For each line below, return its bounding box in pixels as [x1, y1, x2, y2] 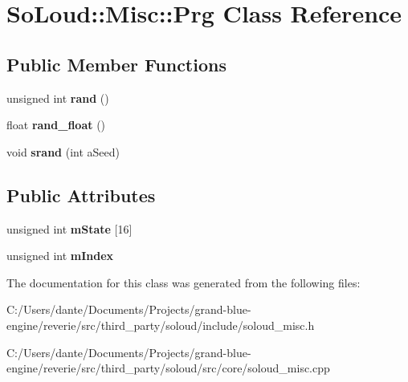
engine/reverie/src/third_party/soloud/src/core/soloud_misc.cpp [6, 360, 330, 376]
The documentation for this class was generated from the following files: [6, 274, 361, 291]
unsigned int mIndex [6, 247, 114, 264]
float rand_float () [6, 116, 106, 133]
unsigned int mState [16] [6, 220, 133, 237]
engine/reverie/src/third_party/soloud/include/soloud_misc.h [6, 316, 315, 333]
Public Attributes [6, 182, 156, 207]
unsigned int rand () [6, 89, 109, 106]
